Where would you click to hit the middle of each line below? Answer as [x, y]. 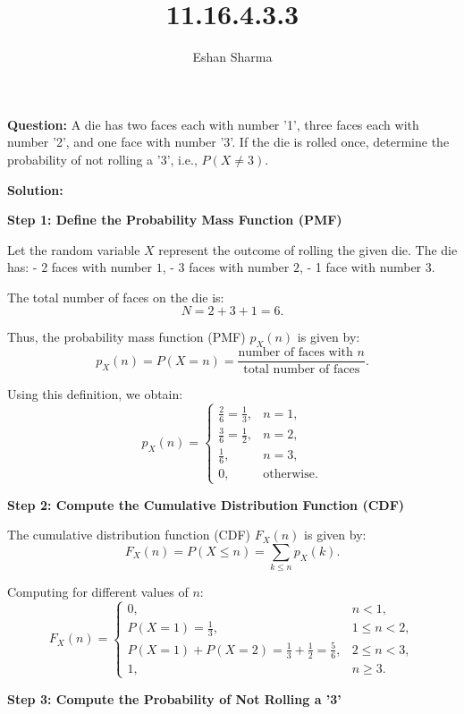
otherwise [289, 475]
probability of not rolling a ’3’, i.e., [102, 159]
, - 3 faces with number [226, 267]
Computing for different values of [98, 592]
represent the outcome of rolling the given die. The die [308, 249]
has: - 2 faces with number [80, 267]
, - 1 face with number [360, 267]
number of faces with [295, 353]
